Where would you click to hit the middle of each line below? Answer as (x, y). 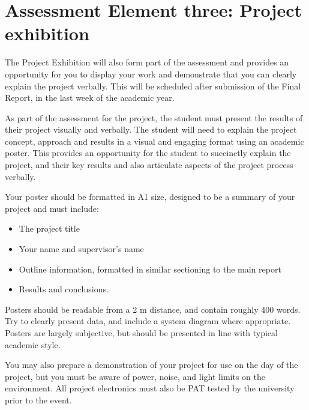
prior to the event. (38, 399)
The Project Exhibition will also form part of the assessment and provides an (147, 62)
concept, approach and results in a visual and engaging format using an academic (154, 141)
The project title (49, 228)
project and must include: (52, 208)
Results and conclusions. (64, 289)
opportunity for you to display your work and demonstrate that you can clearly (151, 74)
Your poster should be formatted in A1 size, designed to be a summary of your (150, 197)
